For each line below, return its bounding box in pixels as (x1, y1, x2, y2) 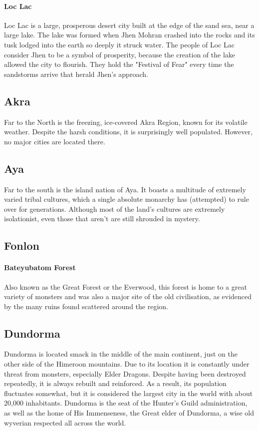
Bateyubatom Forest (4, 262, 76, 273)
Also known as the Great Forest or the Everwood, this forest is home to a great (4, 281, 247, 292)
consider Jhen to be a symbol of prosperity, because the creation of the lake (4, 49, 236, 59)
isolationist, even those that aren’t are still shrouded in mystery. (4, 213, 200, 224)
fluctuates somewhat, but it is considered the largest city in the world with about (4, 388, 253, 398)
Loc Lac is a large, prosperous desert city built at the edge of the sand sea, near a (4, 19, 255, 30)
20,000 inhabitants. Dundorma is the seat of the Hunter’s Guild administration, (4, 398, 248, 408)
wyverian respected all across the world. (4, 417, 126, 428)
